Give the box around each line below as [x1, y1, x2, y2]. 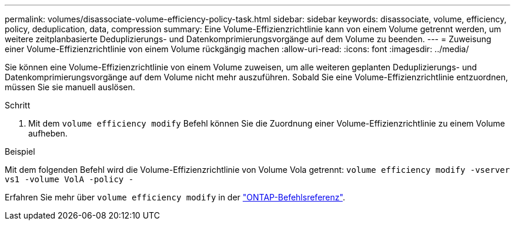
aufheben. [28, 128, 68, 138]
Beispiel [5, 146, 35, 156]
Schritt [5, 100, 31, 110]
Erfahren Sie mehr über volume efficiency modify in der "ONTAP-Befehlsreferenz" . [5, 192, 345, 202]
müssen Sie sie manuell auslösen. [5, 82, 135, 92]
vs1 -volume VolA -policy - [5, 175, 134, 184]
